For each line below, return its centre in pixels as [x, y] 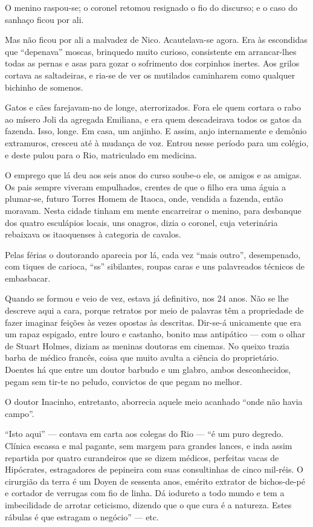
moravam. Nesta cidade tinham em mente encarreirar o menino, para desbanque [153, 210]
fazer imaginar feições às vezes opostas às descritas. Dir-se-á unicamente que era [153, 322]
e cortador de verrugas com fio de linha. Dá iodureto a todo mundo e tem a [145, 493]
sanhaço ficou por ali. [44, 19]
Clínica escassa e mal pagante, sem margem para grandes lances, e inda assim [149, 445]
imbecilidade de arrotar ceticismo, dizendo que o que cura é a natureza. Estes [148, 504]
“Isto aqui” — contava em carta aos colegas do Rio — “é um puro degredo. [144, 434]
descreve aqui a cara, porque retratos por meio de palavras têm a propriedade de [154, 310]
